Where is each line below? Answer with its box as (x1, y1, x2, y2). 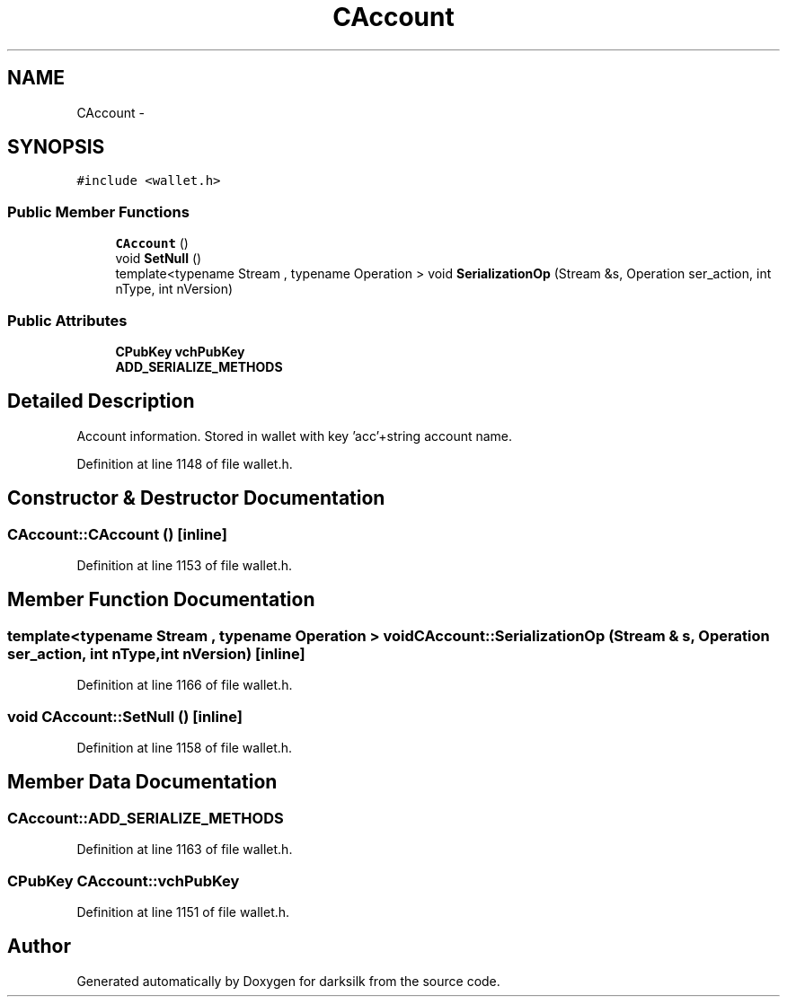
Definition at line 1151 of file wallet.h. (76, 903, 290, 920)
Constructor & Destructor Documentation (7, 487, 385, 510)
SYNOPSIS (7, 136, 105, 159)
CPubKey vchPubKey (115, 343, 245, 359)
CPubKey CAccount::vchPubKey (7, 871, 240, 890)
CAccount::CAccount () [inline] (7, 524, 227, 543)
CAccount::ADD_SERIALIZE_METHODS (7, 808, 284, 827)
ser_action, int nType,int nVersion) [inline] (7, 644, 305, 663)
